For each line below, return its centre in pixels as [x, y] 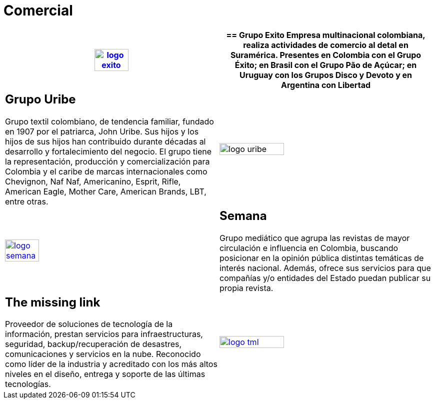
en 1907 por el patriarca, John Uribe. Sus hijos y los [102, 131]
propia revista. [246, 288]
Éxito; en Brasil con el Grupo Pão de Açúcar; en [326, 65]
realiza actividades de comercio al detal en [326, 45]
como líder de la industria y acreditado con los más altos [111, 364]
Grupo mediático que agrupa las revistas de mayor [315, 238]
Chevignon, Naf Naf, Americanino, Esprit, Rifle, [93, 181]
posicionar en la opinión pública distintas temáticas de [322, 258]
